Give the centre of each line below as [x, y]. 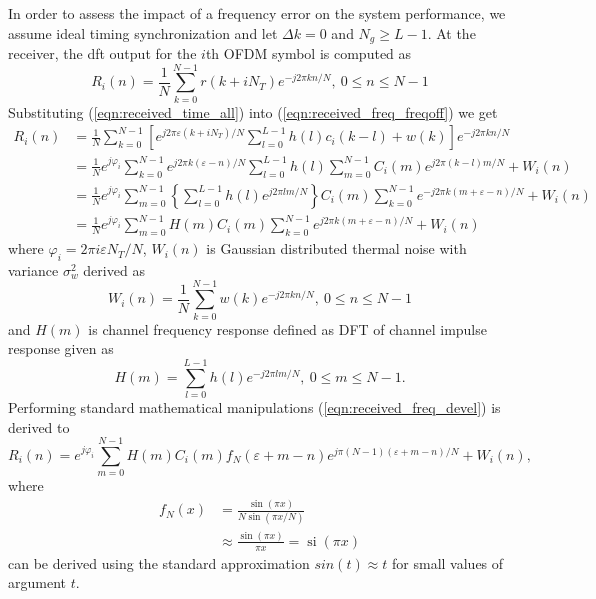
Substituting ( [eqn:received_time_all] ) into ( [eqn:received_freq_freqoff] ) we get [253, 111]
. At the [451, 32]
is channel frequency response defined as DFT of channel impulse [287, 328]
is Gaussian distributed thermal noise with [336, 248]
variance [33, 269]
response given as [61, 348]
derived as [114, 269]
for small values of [448, 562]
